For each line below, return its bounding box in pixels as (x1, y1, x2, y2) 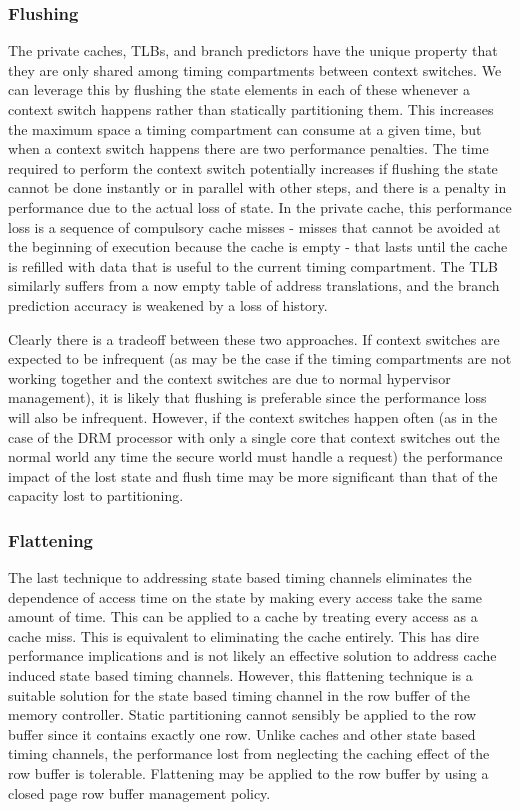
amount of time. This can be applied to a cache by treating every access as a (8, 606, 478, 627)
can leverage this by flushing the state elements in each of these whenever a (8, 79, 470, 100)
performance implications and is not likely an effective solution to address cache (8, 645, 497, 666)
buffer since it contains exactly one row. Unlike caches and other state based (8, 723, 476, 744)
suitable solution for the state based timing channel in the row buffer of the (8, 684, 471, 705)
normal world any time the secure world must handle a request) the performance (8, 446, 503, 467)
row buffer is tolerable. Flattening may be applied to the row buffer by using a (8, 763, 489, 784)
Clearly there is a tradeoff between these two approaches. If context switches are (8, 328, 500, 349)
